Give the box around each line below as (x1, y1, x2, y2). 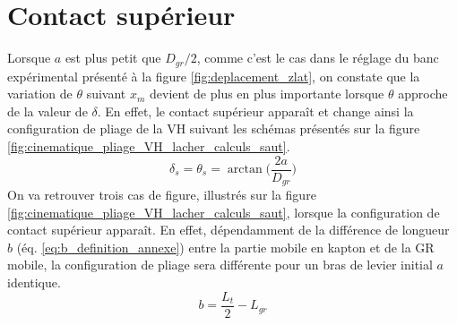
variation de (7, 84, 73, 103)
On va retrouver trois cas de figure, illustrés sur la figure (7, 185, 316, 204)
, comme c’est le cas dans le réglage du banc (196, 48, 439, 67)
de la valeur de (7, 101, 88, 120)
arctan (227, 163, 263, 176)
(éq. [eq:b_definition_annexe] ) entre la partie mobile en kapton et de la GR (16, 237, 435, 256)
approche (398, 84, 448, 103)
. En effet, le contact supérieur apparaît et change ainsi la (97, 101, 414, 120)
